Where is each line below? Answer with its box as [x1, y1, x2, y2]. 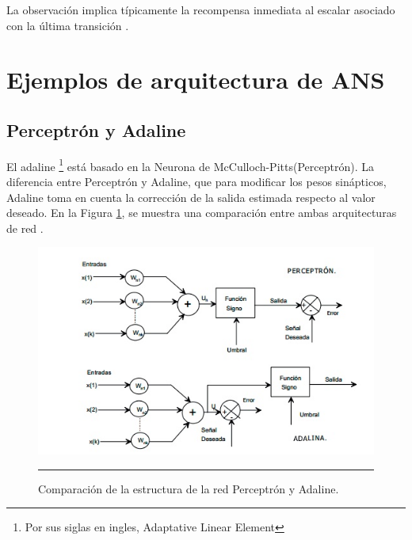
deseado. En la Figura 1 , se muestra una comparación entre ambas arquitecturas [6, 204, 397, 221]
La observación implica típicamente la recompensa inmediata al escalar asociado [6, 2, 395, 17]
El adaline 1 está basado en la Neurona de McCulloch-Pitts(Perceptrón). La [6, 155, 374, 174]
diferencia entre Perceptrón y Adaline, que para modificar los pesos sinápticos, [6, 173, 387, 190]
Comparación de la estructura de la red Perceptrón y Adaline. [38, 480, 339, 496]
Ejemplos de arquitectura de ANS [6, 63, 385, 96]
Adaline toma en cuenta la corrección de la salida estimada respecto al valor [6, 188, 376, 205]
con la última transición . [6, 17, 129, 33]
